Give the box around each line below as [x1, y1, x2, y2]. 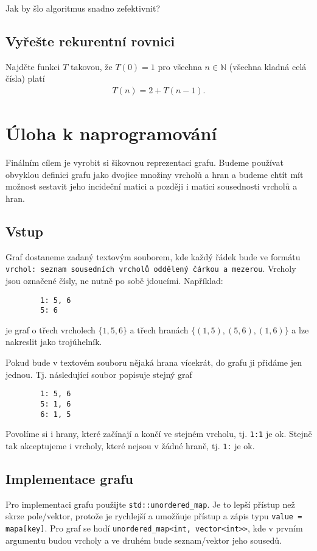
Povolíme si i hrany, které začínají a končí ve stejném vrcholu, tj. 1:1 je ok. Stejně [5, 427, 312, 440]
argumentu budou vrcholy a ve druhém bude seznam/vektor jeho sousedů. [5, 533, 282, 546]
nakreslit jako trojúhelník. [5, 335, 102, 348]
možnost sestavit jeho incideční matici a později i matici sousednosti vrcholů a [5, 180, 298, 193]
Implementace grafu [5, 469, 133, 488]
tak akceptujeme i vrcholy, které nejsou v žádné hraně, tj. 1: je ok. [5, 439, 255, 452]
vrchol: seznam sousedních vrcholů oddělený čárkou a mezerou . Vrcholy [5, 262, 296, 275]
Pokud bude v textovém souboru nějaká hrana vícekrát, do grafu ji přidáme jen [5, 356, 302, 369]
